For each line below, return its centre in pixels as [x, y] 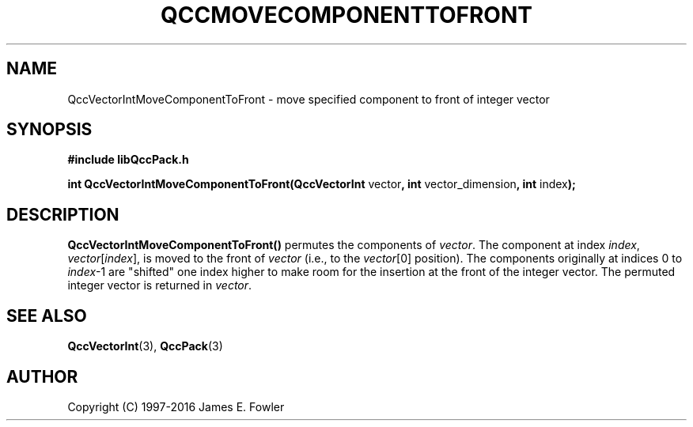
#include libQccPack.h [128, 160]
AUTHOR [42, 376]
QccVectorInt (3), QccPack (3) [145, 346]
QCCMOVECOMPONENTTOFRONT [346, 15]
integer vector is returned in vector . [160, 285]
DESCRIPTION [63, 214]
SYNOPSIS [49, 130]
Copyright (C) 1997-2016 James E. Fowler [176, 406]
